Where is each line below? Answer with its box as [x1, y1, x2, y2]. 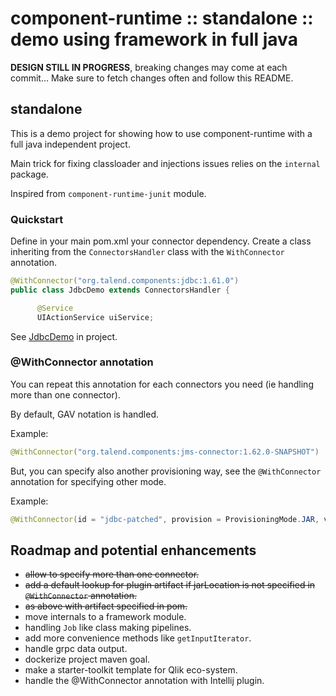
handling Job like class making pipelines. [24, 622, 192, 634]
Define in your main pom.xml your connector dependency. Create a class [10, 235, 312, 247]
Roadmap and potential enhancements [10, 542, 257, 559]
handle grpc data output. [24, 643, 128, 655]
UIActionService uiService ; [36, 312, 155, 322]
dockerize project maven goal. [24, 653, 151, 666]
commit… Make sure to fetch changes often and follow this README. [10, 72, 294, 84]
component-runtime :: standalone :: [10, 7, 314, 30]
